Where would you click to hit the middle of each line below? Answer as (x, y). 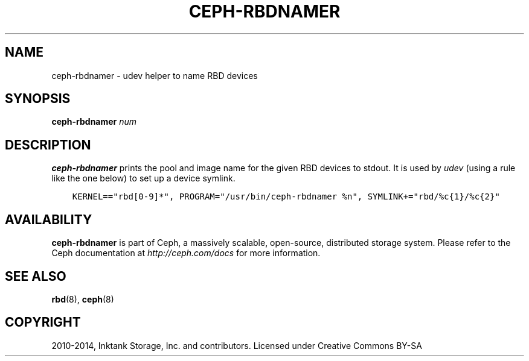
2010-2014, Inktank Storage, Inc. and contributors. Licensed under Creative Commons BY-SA (237, 345)
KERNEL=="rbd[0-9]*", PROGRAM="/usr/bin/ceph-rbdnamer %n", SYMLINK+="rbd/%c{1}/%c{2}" (286, 197)
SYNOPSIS (38, 99)
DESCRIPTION (48, 145)
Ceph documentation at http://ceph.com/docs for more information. (186, 253)
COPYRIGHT (43, 322)
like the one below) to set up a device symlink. (143, 178)
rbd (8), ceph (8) (83, 299)
